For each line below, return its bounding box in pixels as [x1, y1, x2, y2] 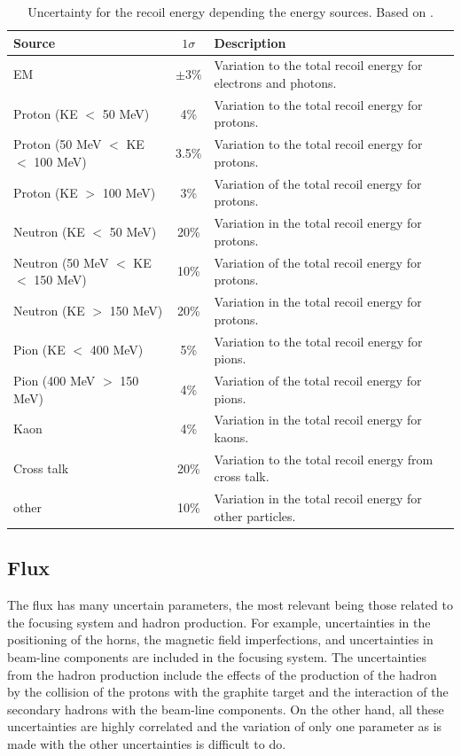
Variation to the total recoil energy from [214, 449, 434, 468]
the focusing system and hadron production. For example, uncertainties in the [7, 612, 431, 631]
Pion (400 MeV [13, 370, 96, 389]
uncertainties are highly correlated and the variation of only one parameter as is [7, 717, 442, 736]
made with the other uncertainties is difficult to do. [7, 734, 286, 752]
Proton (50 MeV [13, 135, 102, 153]
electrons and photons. [214, 74, 337, 92]
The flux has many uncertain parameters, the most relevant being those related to [7, 596, 453, 614]
